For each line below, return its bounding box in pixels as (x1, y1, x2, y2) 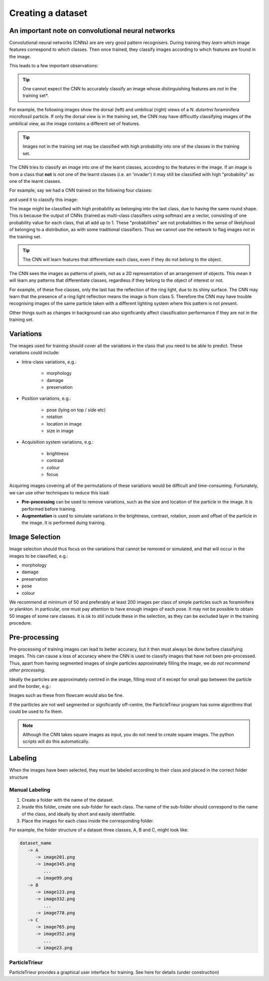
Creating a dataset (9, 7, 88, 18)
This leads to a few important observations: (9, 63, 99, 69)
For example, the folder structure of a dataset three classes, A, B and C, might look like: (9, 827, 189, 833)
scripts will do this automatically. (22, 738, 90, 745)
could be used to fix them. (9, 708, 63, 715)
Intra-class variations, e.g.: (21, 359, 77, 365)
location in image (46, 421, 82, 427)
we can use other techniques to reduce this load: (9, 490, 110, 495)
